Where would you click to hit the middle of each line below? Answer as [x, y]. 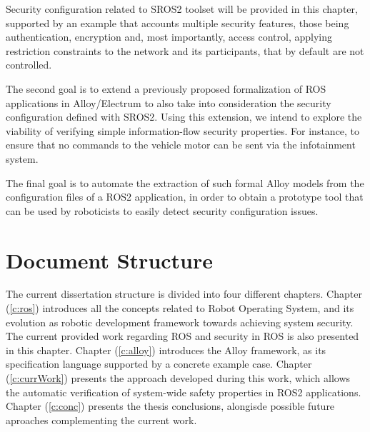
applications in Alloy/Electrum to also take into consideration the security [169, 102]
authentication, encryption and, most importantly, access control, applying [169, 37]
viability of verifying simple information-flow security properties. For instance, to [183, 130]
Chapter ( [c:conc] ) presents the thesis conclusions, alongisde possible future [170, 406]
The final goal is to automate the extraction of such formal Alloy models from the [185, 182]
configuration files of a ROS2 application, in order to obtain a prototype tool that [185, 197]
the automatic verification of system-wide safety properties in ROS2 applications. [184, 392]
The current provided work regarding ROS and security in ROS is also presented [182, 336]
